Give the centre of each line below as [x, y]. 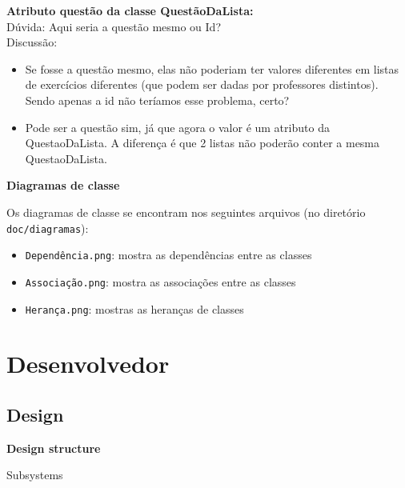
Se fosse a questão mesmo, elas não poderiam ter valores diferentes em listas [212, 68]
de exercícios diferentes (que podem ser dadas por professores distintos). [202, 84]
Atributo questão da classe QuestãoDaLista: [130, 10]
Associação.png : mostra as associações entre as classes [160, 281]
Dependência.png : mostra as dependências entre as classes [168, 255]
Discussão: [32, 42]
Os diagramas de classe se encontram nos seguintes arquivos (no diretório [186, 212]
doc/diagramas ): [48, 228]
